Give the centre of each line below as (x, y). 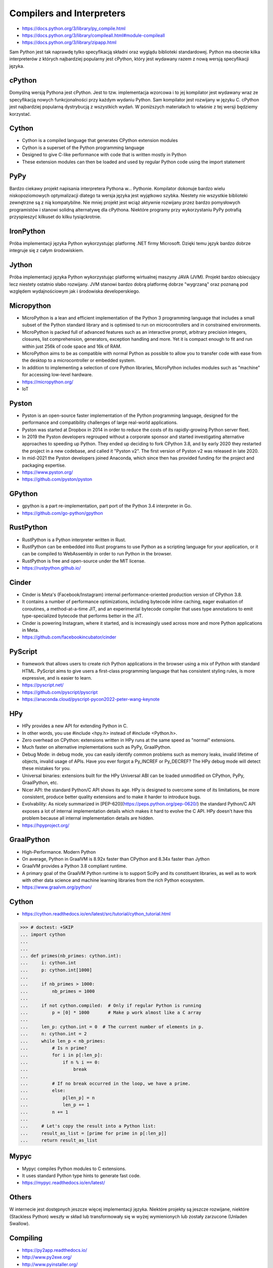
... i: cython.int (48, 963)
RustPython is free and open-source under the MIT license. (84, 561)
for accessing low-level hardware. (57, 375)
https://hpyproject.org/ (46, 825)
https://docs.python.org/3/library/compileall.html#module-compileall (94, 35)
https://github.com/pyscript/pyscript (60, 692)
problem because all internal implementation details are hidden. (88, 818)
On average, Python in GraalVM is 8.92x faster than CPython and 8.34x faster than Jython (116, 859)
